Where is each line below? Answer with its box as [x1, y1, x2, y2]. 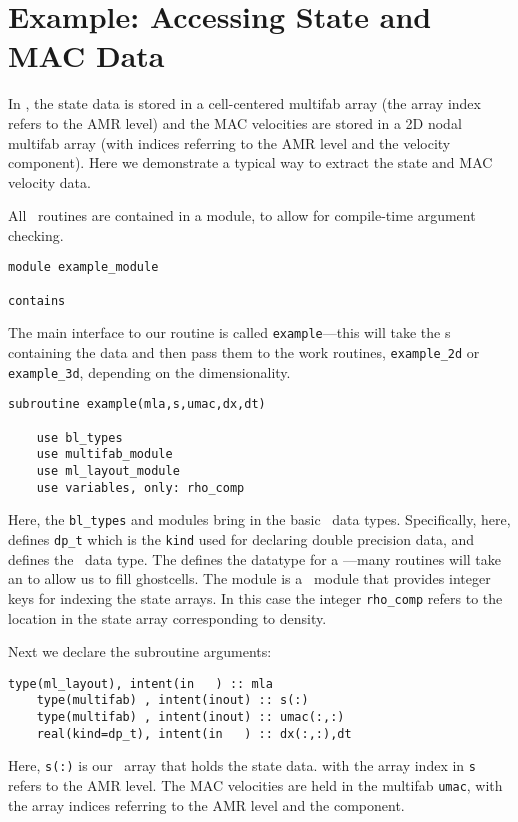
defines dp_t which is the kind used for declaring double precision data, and [8, 529, 475, 549]
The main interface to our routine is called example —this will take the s [8, 322, 451, 343]
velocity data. [8, 171, 91, 192]
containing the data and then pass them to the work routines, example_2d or [8, 342, 480, 363]
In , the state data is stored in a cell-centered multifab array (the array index [8, 93, 481, 114]
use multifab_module [36, 447, 173, 462]
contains [8, 293, 66, 308]
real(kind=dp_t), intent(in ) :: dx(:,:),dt [36, 726, 352, 741]
